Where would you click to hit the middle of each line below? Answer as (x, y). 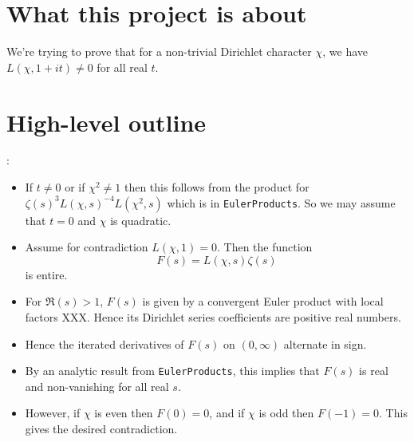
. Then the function (264, 247)
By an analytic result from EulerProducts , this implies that (172, 371)
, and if (227, 413)
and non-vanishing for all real (97, 386)
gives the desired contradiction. (101, 429)
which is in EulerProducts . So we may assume (281, 202)
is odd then (286, 413)
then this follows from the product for (217, 187)
